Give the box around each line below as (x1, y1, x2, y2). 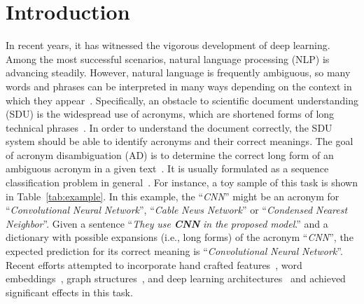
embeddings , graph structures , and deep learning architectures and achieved (6, 271, 346, 286)
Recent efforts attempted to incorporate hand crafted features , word (6, 257, 302, 272)
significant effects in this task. (6, 284, 133, 299)
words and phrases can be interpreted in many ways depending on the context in (6, 78, 352, 93)
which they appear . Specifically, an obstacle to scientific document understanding (6, 92, 358, 107)
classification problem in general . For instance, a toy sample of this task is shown (6, 175, 358, 190)
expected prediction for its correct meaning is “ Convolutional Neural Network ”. (6, 244, 343, 258)
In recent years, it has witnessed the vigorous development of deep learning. (6, 38, 330, 53)
